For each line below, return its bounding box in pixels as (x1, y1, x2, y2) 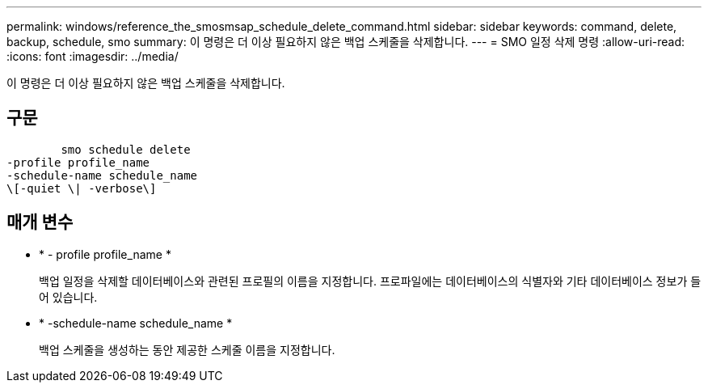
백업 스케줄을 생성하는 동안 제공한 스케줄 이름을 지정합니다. (39, 342, 335, 357)
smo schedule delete (61, 142, 191, 156)
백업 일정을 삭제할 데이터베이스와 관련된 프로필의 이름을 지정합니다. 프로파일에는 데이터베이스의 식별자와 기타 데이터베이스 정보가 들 (39, 273, 702, 288)
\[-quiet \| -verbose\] (6, 181, 157, 195)
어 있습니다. (39, 290, 98, 304)
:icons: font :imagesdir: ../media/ (6, 49, 179, 63)
